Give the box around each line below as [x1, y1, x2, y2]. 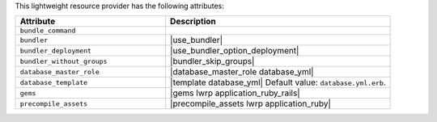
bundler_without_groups [19, 57, 108, 65]
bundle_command [19, 27, 76, 36]
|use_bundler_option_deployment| [170, 45, 299, 57]
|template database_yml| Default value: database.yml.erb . [170, 77, 386, 88]
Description [170, 16, 216, 27]
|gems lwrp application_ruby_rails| [170, 87, 300, 99]
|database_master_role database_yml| [170, 66, 315, 78]
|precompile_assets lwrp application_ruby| [170, 98, 332, 109]
